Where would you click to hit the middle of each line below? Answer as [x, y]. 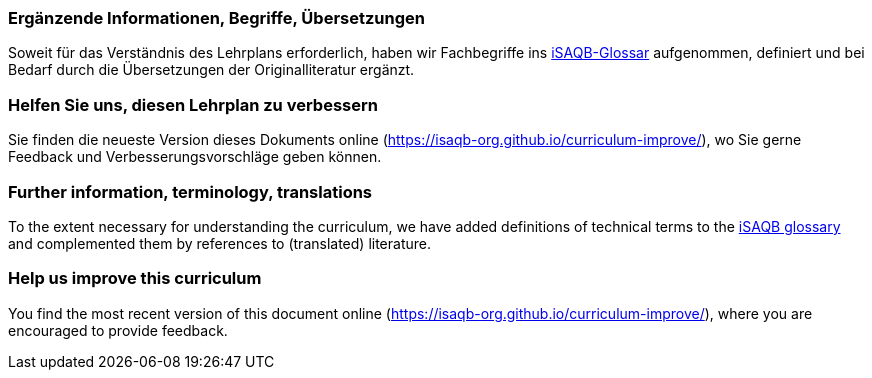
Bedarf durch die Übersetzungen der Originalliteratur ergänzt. [211, 70]
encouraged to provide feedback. [118, 330]
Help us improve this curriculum [135, 278]
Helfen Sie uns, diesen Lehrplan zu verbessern [193, 104]
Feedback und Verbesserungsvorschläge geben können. [195, 157]
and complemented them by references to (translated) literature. [219, 243]
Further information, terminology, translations [190, 191]
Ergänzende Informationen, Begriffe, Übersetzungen [216, 18]
